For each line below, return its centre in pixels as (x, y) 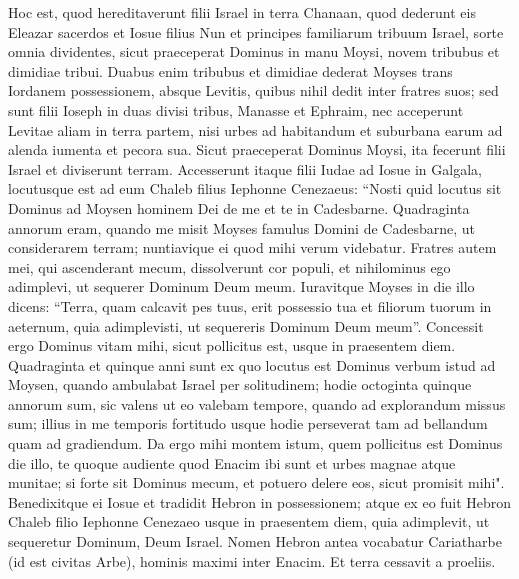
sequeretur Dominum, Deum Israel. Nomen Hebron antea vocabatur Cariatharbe (255, 541)
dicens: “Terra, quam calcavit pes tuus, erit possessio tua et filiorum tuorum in (250, 305)
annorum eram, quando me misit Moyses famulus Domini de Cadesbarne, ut (241, 227)
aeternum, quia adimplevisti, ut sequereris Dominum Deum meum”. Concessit (246, 325)
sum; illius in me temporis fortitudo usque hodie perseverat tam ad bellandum (248, 423)
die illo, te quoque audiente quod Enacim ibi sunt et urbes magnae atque (232, 462)
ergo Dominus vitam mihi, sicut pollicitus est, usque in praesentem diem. (232, 345)
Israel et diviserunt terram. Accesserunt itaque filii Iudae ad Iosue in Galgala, (245, 168)
